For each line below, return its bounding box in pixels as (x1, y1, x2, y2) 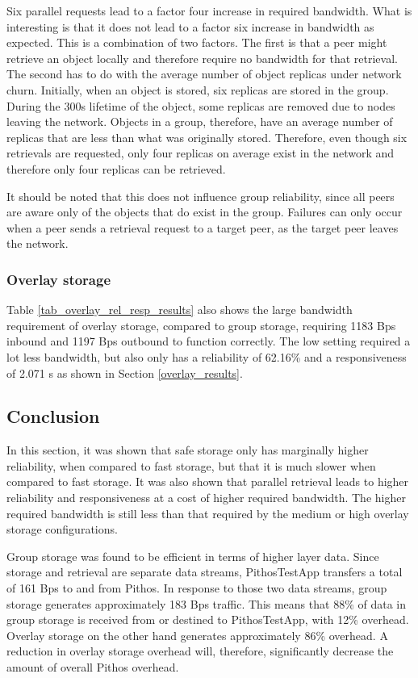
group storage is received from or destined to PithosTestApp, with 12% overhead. (6, 611, 409, 628)
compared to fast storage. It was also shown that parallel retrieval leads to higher (6, 473, 409, 490)
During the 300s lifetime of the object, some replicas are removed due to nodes (6, 97, 395, 114)
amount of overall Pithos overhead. (6, 659, 179, 676)
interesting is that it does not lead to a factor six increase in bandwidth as (6, 18, 374, 35)
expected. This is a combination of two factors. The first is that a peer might (6, 34, 387, 51)
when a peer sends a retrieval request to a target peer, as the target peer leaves (6, 219, 399, 236)
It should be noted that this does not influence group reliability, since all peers (6, 187, 395, 204)
